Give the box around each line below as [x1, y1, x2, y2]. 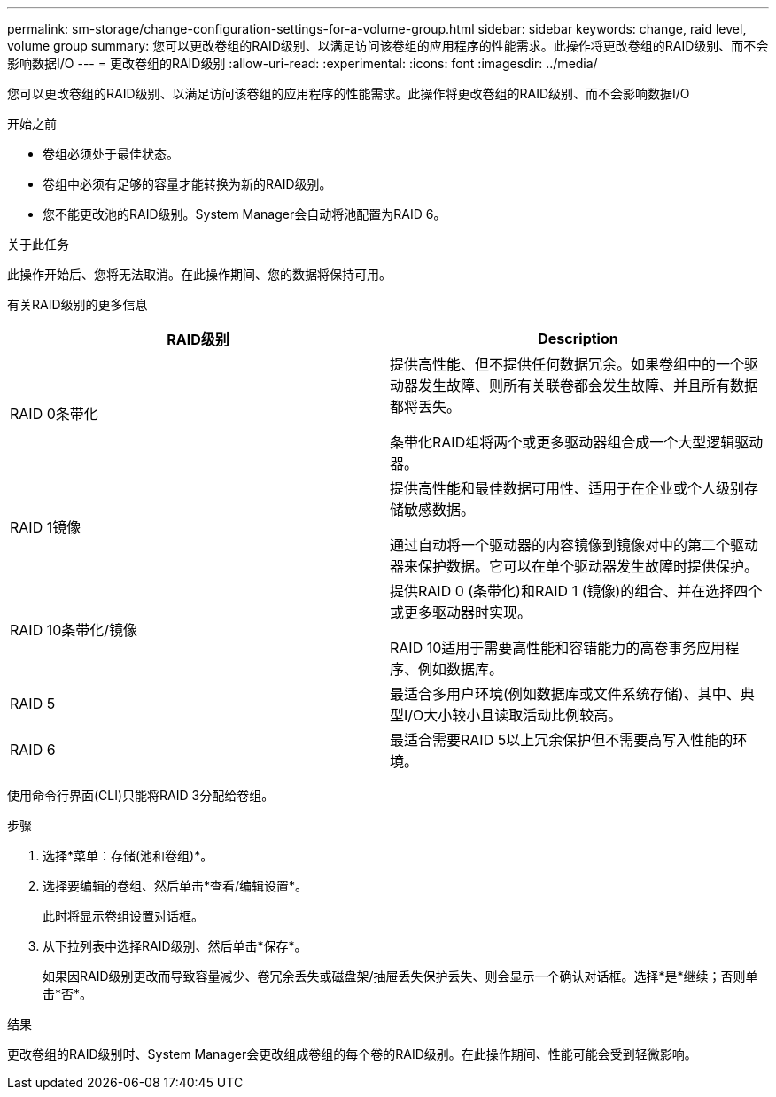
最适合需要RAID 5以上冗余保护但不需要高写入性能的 [390, 731, 733, 749]
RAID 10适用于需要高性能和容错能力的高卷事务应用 [390, 639, 726, 657]
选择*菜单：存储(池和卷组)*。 [43, 848, 213, 863]
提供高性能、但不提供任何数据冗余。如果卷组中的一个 [390, 355, 745, 373]
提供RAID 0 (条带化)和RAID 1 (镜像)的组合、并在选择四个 [390, 582, 763, 600]
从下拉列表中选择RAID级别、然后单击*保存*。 [43, 938, 307, 953]
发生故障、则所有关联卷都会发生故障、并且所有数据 [418, 377, 759, 394]
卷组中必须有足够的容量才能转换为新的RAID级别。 [43, 176, 332, 191]
